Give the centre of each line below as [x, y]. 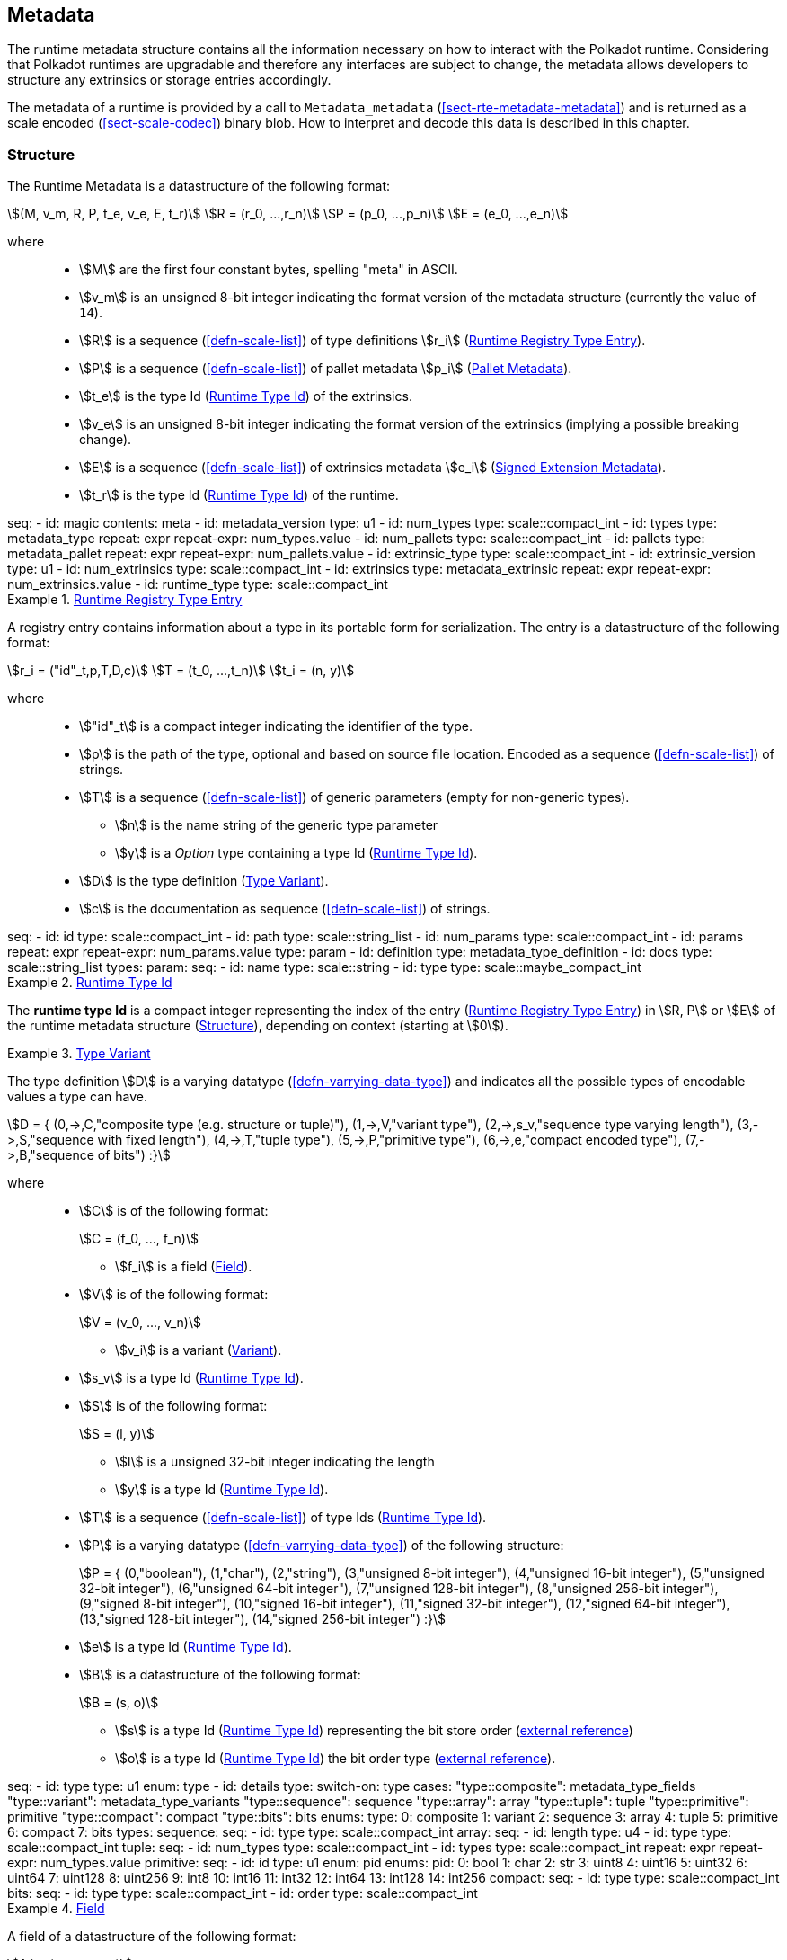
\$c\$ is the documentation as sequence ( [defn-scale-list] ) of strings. [285, 909]
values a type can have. [77, 1097]
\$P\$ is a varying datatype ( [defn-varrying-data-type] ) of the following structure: [322, 1546]
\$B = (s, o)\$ [119, 1703]
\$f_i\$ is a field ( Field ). [184, 1267]
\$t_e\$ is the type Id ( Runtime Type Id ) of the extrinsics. [246, 396]
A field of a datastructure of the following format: [152, 1937]
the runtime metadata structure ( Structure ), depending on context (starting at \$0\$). [258, 1026]
